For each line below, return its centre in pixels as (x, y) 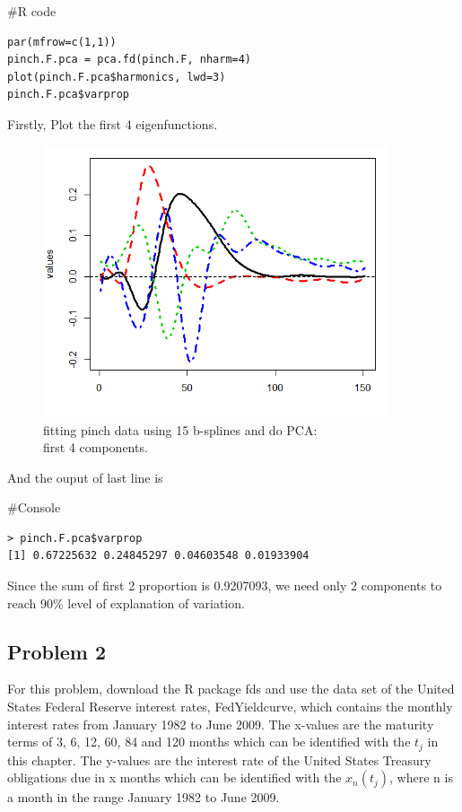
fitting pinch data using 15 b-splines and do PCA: (180, 429)
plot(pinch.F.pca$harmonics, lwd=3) (117, 77)
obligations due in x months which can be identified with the (174, 777)
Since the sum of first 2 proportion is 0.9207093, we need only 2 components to (225, 585)
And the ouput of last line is (85, 477)
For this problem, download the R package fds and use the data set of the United (231, 689)
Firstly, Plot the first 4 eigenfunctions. (113, 123)
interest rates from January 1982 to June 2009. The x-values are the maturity (221, 724)
